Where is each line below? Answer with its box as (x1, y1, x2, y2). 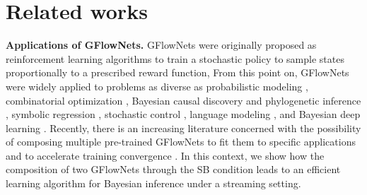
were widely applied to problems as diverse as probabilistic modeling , (6, 78, 308, 93)
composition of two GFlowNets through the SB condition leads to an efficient (6, 162, 341, 177)
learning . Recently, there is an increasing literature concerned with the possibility (6, 120, 361, 135)
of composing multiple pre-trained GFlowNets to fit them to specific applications (6, 134, 356, 149)
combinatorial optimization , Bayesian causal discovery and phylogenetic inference (6, 93, 361, 107)
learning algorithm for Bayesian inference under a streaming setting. (6, 176, 301, 191)
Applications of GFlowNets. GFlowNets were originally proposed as (6, 37, 317, 52)
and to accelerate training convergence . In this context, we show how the (6, 148, 325, 162)
